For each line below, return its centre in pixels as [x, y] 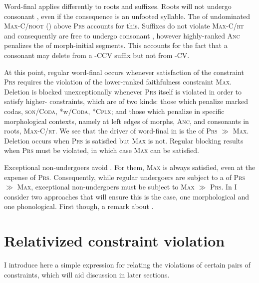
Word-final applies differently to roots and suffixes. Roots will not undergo [118, 6]
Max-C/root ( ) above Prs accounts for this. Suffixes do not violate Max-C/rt [124, 26]
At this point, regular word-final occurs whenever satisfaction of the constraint [124, 72]
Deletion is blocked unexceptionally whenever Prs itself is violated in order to [123, 91]
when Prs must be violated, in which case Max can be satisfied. [102, 150]
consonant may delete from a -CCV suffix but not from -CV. [97, 55]
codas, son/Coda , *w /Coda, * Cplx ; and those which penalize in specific [114, 111]
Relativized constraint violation [115, 241]
